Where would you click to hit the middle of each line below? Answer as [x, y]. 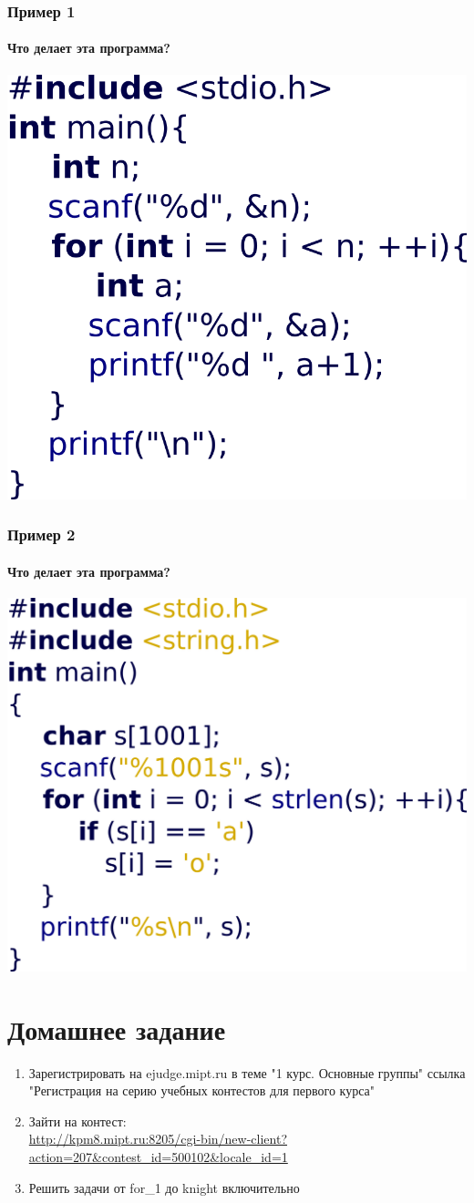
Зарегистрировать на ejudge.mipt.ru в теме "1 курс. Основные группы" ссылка [247, 1072]
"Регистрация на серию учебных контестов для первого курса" [202, 1090]
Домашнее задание [117, 1028]
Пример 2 [41, 535]
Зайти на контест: [77, 1121]
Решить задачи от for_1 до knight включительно [164, 1187]
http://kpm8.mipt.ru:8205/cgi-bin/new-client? [158, 1139]
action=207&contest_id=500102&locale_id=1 [158, 1156]
